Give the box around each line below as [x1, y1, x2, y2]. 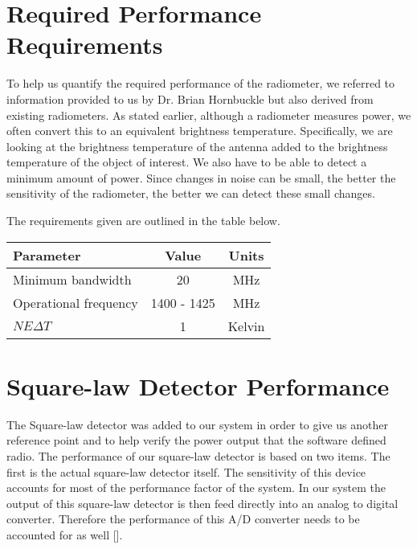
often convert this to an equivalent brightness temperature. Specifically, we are [6, 122, 393, 139]
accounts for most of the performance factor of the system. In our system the [6, 479, 386, 496]
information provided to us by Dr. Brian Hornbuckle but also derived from [6, 90, 374, 107]
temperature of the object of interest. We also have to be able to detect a [6, 154, 367, 170]
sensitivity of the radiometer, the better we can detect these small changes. [6, 185, 375, 202]
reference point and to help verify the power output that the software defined [6, 432, 386, 449]
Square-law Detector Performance [6, 369, 390, 402]
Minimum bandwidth [13, 269, 132, 289]
